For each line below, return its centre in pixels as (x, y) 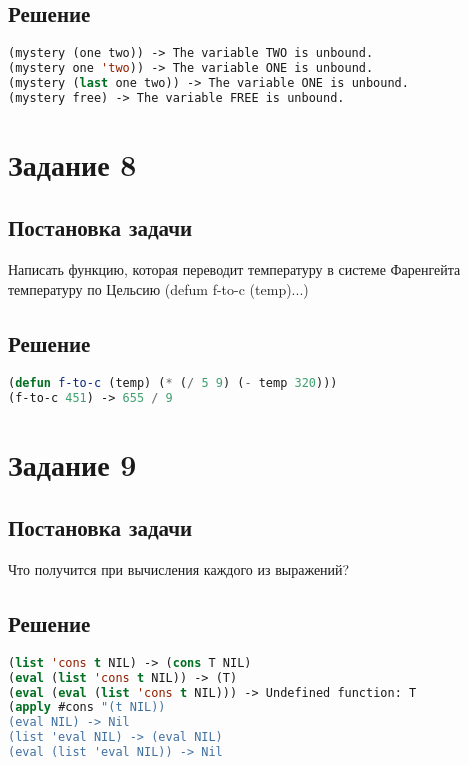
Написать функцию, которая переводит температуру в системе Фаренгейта (234, 269)
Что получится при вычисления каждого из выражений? (179, 569)
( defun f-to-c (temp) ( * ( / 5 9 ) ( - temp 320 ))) (173, 382)
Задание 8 (72, 163)
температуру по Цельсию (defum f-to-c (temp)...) (158, 288)
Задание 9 (72, 463)
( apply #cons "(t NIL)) (87, 707)
